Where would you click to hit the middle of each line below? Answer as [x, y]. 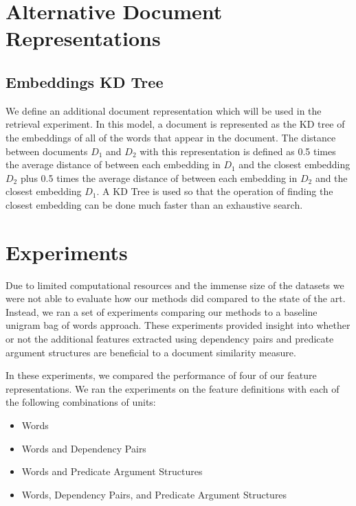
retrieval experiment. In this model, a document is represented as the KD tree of [175, 124]
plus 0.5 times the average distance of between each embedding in [159, 177]
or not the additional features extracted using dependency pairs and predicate [170, 339]
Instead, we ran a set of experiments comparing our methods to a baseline [162, 311]
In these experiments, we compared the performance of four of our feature [161, 375]
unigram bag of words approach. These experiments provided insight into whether [178, 325]
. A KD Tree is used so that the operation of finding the [215, 191]
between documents [47, 151]
